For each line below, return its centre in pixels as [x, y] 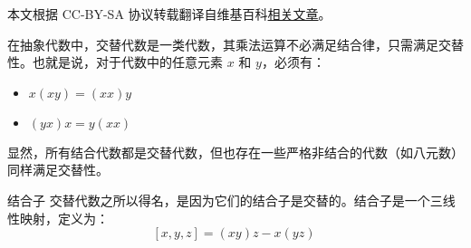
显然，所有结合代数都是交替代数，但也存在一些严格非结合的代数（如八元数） [235, 152]
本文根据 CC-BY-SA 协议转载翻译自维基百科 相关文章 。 [169, 14]
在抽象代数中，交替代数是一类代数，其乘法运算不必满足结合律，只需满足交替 [235, 44]
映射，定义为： [64, 218]
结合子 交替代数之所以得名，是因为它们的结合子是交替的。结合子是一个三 [225, 200]
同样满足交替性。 [58, 170]
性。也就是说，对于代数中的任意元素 [115, 62]
